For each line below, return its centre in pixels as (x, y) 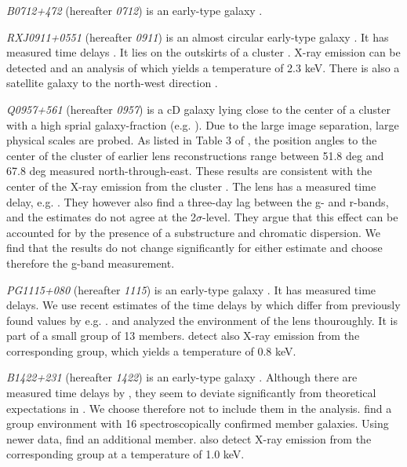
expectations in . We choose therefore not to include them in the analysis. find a (199, 408)
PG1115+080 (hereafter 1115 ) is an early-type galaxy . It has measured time (191, 289)
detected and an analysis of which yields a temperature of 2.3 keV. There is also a (203, 67)
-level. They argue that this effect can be (300, 217)
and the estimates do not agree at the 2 (102, 217)
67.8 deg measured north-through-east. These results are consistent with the (189, 171)
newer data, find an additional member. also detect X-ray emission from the (189, 438)
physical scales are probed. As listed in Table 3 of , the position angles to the (192, 140)
